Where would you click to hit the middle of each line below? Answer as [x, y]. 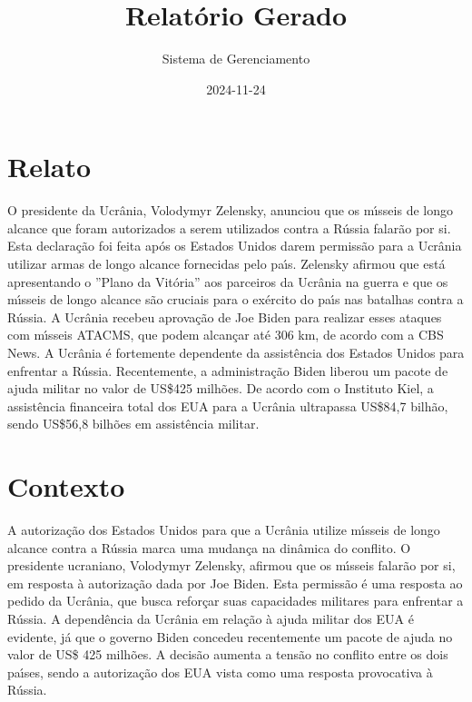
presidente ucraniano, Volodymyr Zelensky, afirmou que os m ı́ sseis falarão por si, [231, 565]
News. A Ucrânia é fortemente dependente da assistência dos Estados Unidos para [236, 352]
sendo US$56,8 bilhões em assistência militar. [133, 424]
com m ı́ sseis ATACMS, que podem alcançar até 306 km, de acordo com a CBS [226, 335]
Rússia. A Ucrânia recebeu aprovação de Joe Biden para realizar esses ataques [225, 316]
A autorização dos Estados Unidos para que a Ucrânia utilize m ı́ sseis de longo [224, 530]
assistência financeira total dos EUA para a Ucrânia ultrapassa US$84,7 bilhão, [228, 405]
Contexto [66, 486]
